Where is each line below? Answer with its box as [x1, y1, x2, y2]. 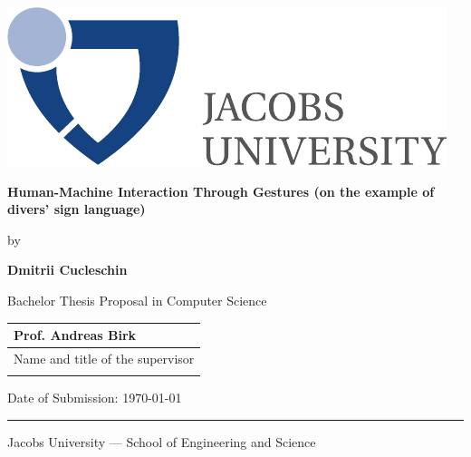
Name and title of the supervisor [14, 348, 195, 367]
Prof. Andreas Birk [14, 326, 137, 345]
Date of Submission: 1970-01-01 [7, 388, 182, 407]
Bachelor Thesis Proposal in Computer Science [7, 290, 267, 309]
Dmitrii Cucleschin [7, 260, 128, 279]
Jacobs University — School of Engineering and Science [7, 432, 316, 451]
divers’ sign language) [7, 199, 146, 219]
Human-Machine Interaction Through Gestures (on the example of [7, 181, 435, 200]
